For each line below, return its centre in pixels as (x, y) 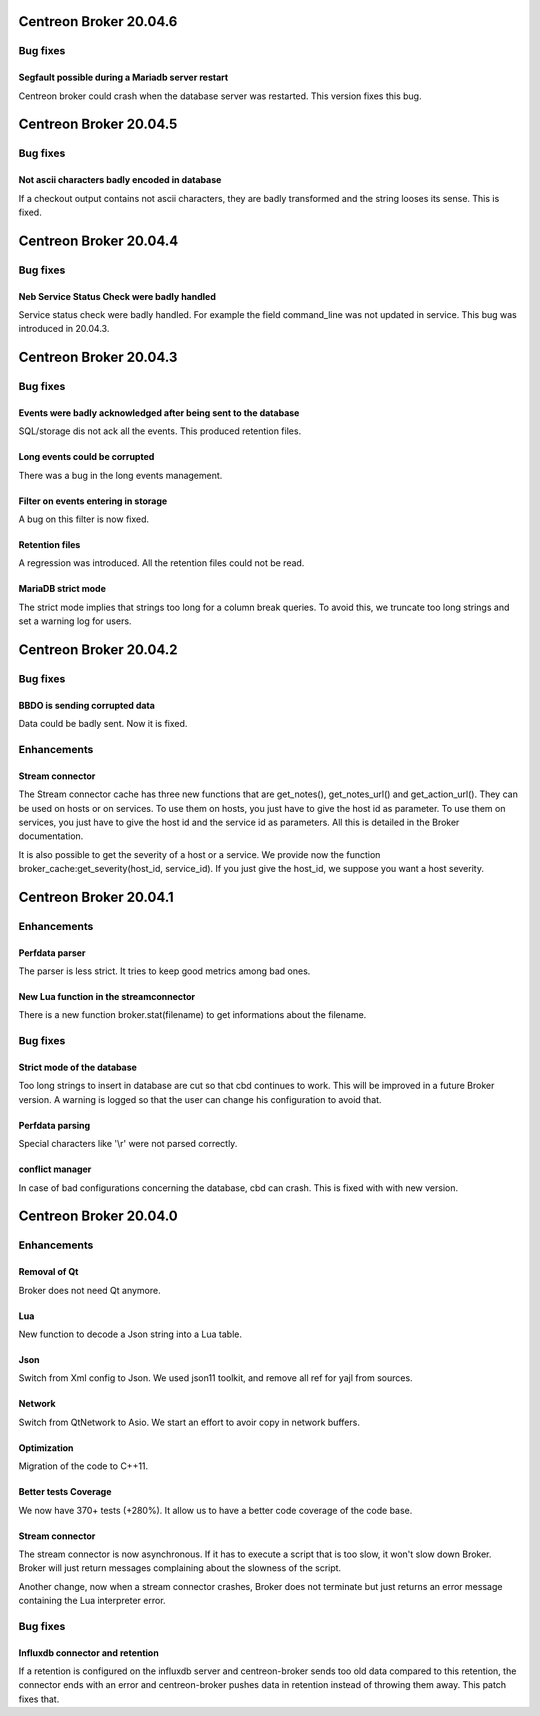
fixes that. (39, 1699)
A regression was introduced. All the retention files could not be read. (161, 563)
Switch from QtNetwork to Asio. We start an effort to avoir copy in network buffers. (189, 1422)
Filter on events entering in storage (93, 501)
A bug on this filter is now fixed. (84, 519)
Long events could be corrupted (86, 457)
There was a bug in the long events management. (120, 475)
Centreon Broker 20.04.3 (98, 357)
